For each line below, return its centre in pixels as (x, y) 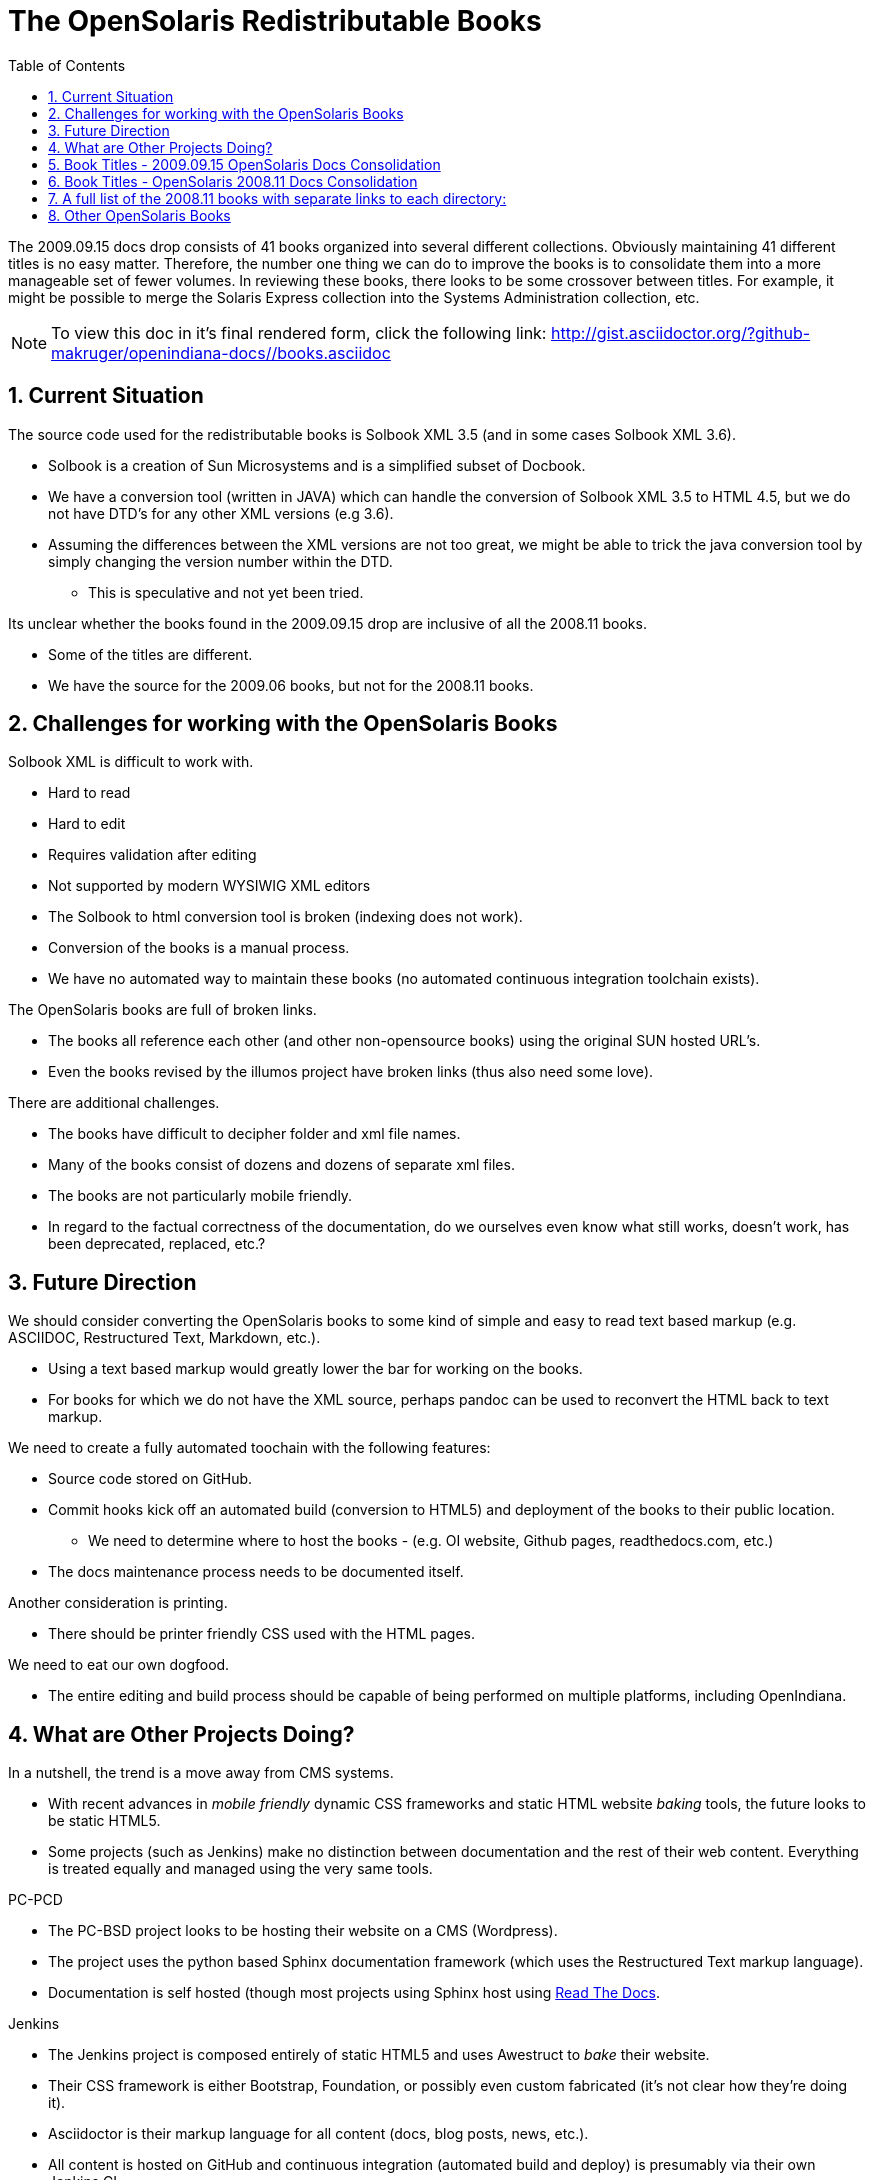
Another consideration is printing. (118, 1603)
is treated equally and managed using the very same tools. (240, 1869)
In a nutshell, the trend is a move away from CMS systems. (201, 1773)
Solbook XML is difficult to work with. (131, 762)
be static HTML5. (104, 1821)
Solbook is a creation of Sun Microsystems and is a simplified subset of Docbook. (317, 465)
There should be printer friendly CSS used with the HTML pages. (261, 1634)
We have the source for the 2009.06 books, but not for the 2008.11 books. (291, 685)
